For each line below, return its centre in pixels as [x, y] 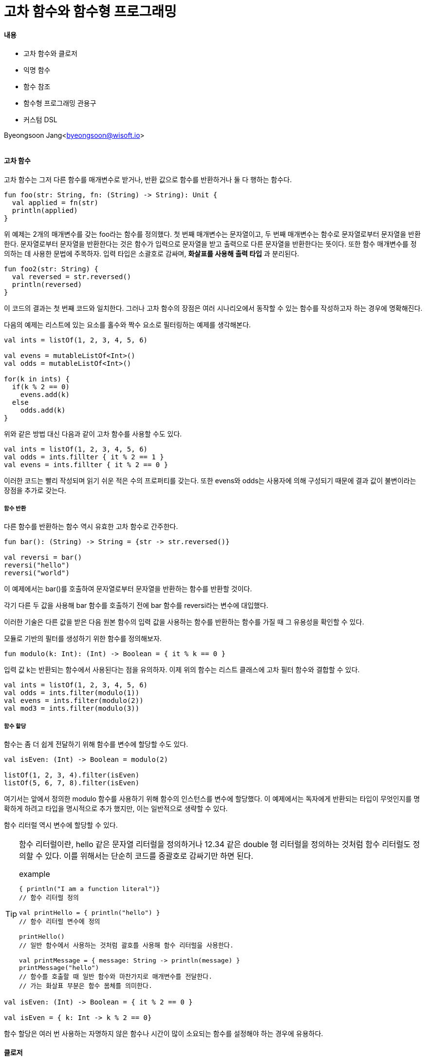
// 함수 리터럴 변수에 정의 [60, 922]
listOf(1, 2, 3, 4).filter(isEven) [72, 775]
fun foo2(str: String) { [51, 269]
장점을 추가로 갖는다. [35, 490]
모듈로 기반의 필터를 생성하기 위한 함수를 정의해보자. [83, 639]
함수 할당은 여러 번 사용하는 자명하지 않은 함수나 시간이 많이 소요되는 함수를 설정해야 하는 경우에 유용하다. [164, 1034]
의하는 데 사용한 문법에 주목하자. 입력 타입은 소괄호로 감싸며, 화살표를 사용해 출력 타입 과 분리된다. [152, 253]
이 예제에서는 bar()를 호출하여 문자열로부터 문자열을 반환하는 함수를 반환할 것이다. [128, 589]
